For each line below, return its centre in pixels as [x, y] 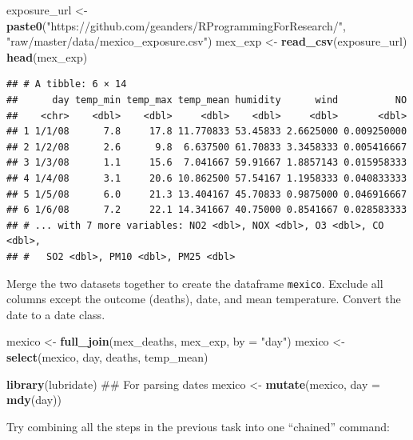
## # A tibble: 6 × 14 [67, 84]
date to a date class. [56, 314]
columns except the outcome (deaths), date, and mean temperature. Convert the [204, 299]
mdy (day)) [34, 400]
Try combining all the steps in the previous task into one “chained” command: [198, 426]
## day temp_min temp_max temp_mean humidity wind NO [207, 100]
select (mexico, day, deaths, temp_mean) [107, 356]
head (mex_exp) [47, 56]
